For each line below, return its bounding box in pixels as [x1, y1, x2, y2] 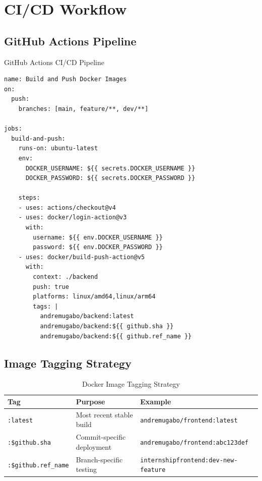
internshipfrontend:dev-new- [140, 456, 238, 464]
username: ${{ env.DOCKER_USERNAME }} [33, 233, 163, 241]
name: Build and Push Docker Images [4, 76, 127, 83]
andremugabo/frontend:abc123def [140, 439, 249, 447]
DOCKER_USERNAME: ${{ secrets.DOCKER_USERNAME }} [25, 164, 195, 172]
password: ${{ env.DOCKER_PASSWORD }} [33, 244, 163, 251]
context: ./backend [33, 273, 98, 281]
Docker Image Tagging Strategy [82, 379, 180, 389]
